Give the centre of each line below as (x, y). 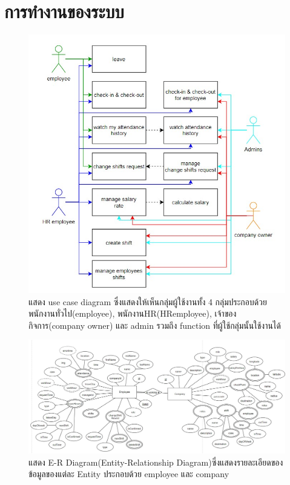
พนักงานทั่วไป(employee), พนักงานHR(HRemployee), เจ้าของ (133, 313)
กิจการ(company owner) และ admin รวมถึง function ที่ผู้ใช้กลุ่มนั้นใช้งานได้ (155, 325)
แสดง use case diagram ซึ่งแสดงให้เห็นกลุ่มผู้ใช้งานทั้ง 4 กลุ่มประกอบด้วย (148, 301)
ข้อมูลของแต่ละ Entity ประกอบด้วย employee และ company (129, 474)
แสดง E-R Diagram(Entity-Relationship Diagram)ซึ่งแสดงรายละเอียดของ (156, 462)
